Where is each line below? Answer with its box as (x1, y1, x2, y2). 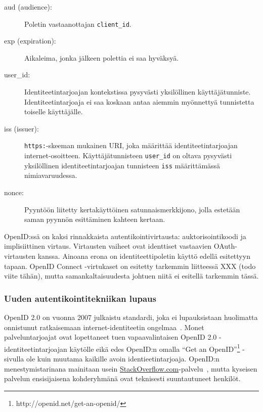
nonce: (4, 187, 24, 197)
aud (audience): (4, 2, 52, 12)
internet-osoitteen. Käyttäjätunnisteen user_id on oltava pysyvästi (24, 150, 232, 161)
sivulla (4, 353, 24, 363)
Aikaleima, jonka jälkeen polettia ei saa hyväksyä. (24, 52, 179, 63)
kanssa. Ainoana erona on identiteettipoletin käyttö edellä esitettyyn (37, 250, 250, 261)
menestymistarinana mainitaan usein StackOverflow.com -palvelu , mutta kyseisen (4, 363, 257, 374)
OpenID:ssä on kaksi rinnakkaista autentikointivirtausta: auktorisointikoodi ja (4, 231, 246, 241)
